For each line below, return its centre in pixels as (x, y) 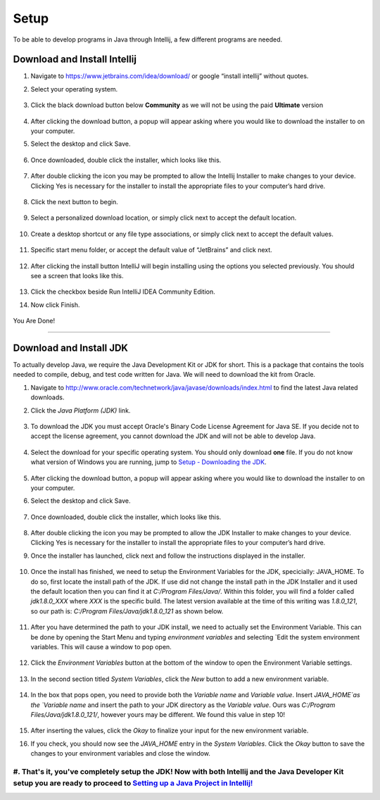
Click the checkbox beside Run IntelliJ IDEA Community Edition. (123, 292)
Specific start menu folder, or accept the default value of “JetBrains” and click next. (151, 250)
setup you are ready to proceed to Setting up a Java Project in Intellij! (133, 783)
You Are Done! (34, 321)
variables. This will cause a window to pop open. (101, 646)
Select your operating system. (74, 89)
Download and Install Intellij (75, 60)
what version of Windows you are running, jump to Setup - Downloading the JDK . (148, 462)
